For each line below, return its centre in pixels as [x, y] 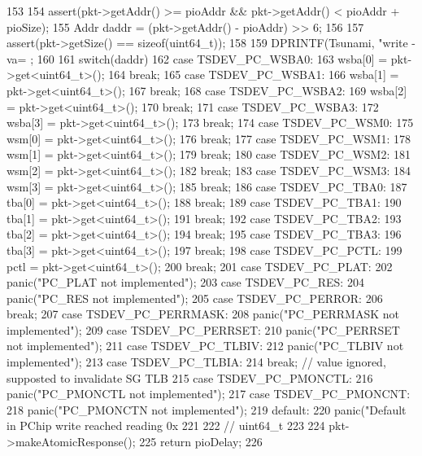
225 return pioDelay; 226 [201, 442]
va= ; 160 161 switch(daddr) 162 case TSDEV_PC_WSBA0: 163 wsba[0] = [197, 58]
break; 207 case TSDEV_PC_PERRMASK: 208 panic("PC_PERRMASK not [203, 314]
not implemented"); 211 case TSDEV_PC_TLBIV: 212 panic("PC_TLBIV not [205, 346]
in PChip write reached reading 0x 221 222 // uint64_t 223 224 [166, 425]
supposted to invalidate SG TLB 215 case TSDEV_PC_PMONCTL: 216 [190, 377]
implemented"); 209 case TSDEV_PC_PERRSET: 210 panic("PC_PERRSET [203, 329]
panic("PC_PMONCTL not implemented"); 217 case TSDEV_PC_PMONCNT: [209, 394]
